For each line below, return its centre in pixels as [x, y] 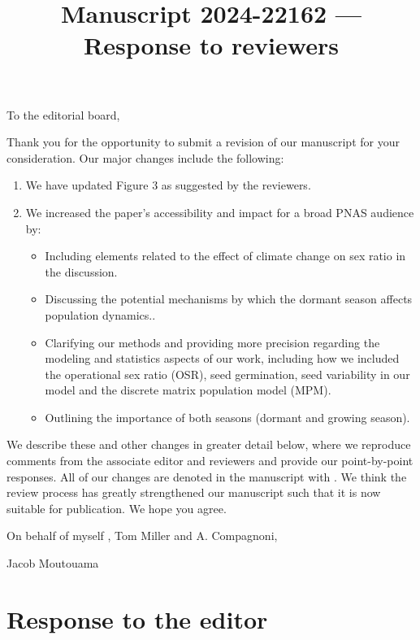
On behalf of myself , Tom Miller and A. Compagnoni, [142, 536]
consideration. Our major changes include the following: [145, 157]
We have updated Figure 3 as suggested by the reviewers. [168, 185]
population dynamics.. [100, 314]
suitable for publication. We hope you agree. [117, 508]
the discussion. [81, 271]
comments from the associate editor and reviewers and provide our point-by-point [210, 461]
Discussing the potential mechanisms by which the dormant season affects [229, 299]
